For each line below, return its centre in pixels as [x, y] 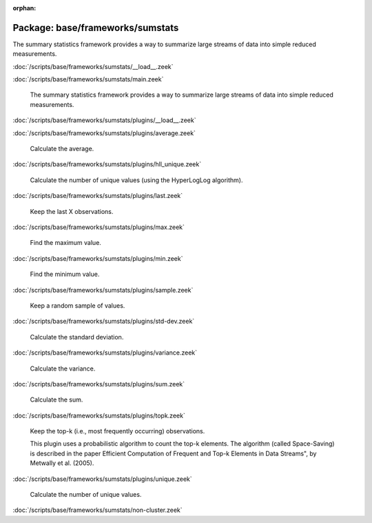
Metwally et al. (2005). [62, 463]
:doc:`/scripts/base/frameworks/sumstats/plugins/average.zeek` [104, 133]
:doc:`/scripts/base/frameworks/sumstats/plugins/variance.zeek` [105, 353]
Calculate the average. [62, 149]
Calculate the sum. [56, 399]
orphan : [24, 8]
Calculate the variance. [63, 368]
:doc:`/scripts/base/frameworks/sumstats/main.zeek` [88, 79]
